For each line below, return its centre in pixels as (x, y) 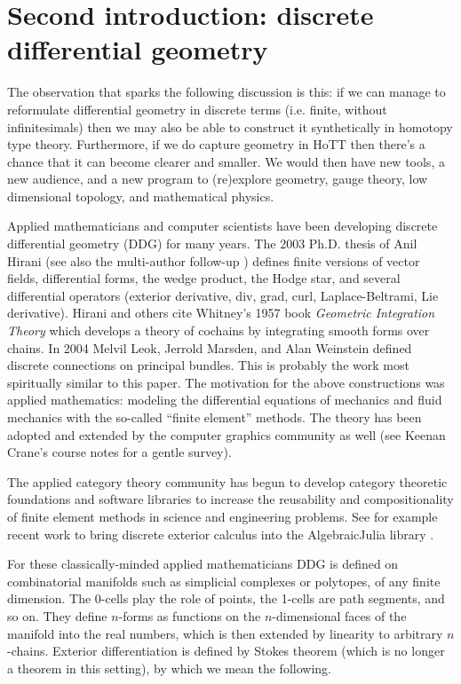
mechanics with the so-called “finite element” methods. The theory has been (215, 417)
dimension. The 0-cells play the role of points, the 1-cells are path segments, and (226, 598)
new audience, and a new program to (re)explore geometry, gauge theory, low (218, 179)
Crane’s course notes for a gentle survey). (119, 452)
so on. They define (57, 615)
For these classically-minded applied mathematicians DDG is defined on (203, 564)
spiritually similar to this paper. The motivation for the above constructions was (226, 382)
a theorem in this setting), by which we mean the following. (169, 668)
